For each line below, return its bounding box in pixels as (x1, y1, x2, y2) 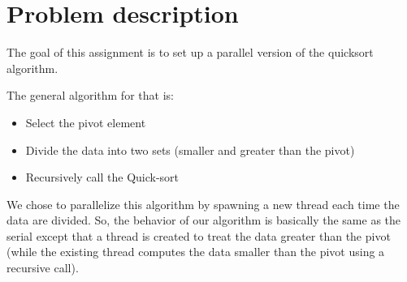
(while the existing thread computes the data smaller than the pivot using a (6, 243, 385, 260)
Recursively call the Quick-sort (25, 169, 180, 186)
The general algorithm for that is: (6, 87, 174, 104)
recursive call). (6, 259, 79, 276)
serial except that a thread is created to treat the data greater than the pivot (6, 227, 391, 244)
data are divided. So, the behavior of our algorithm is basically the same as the (6, 211, 401, 229)
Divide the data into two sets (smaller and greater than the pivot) (25, 141, 355, 158)
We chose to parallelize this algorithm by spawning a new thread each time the (6, 195, 400, 212)
